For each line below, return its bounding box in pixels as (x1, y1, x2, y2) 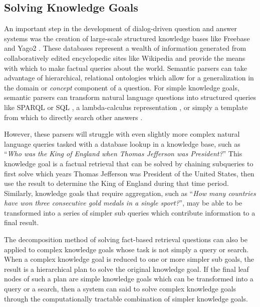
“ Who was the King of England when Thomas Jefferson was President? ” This (4, 148, 242, 159)
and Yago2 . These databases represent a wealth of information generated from (4, 43, 246, 53)
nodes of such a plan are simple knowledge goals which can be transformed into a (4, 273, 253, 284)
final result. (4, 217, 39, 228)
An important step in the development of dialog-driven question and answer (4, 23, 237, 34)
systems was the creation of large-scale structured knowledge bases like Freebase (4, 33, 250, 43)
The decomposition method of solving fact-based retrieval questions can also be (4, 234, 247, 245)
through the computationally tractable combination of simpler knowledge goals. (4, 293, 248, 303)
